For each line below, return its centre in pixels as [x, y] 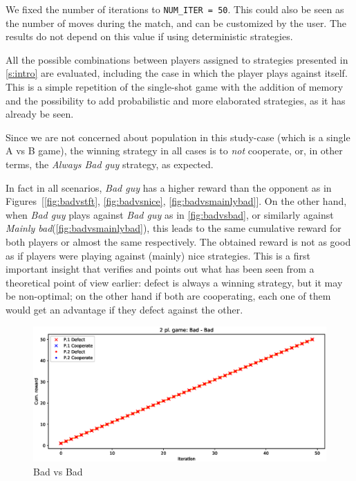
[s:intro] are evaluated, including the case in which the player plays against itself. [177, 73]
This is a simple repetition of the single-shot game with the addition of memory [175, 87]
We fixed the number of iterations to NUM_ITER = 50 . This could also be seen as [175, 9]
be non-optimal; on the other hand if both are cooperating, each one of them [168, 296]
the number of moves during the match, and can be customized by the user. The [176, 22]
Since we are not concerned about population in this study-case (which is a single [178, 137]
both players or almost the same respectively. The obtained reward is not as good [178, 241]
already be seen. [40, 114]
